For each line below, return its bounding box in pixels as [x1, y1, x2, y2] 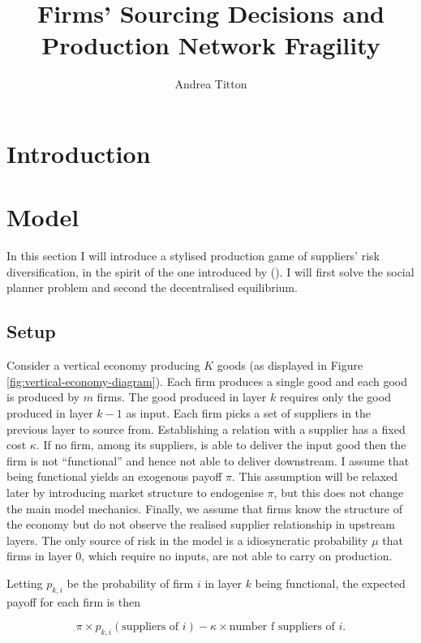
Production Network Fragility [41, 28, 380, 62]
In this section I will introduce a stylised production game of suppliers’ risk [6, 247, 380, 264]
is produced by [6, 388, 79, 405]
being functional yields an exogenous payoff [6, 468, 222, 485]
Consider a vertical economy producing [6, 357, 200, 374]
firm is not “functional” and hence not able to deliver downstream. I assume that [6, 452, 410, 469]
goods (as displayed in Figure [217, 357, 363, 374]
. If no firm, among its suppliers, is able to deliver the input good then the [36, 436, 406, 453]
